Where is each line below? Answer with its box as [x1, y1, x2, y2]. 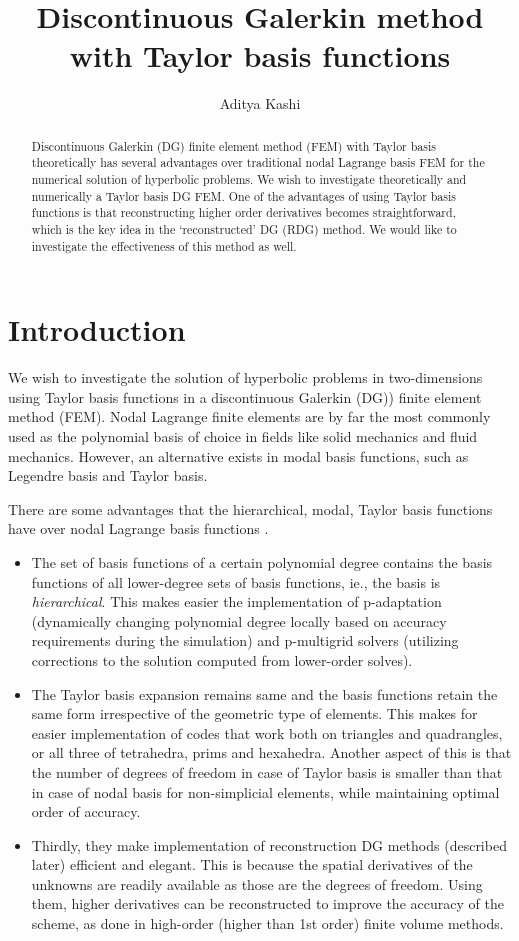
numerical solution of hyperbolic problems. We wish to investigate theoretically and [31, 171, 467, 188]
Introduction [8, 309, 186, 350]
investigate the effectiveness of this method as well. [31, 237, 297, 254]
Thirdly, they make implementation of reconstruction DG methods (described [31, 834, 507, 855]
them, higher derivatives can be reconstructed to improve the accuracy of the [31, 893, 504, 914]
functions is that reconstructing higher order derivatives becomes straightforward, [31, 204, 456, 221]
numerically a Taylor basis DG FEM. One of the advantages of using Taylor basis [31, 187, 456, 204]
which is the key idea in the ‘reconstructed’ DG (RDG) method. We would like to [31, 220, 457, 237]
